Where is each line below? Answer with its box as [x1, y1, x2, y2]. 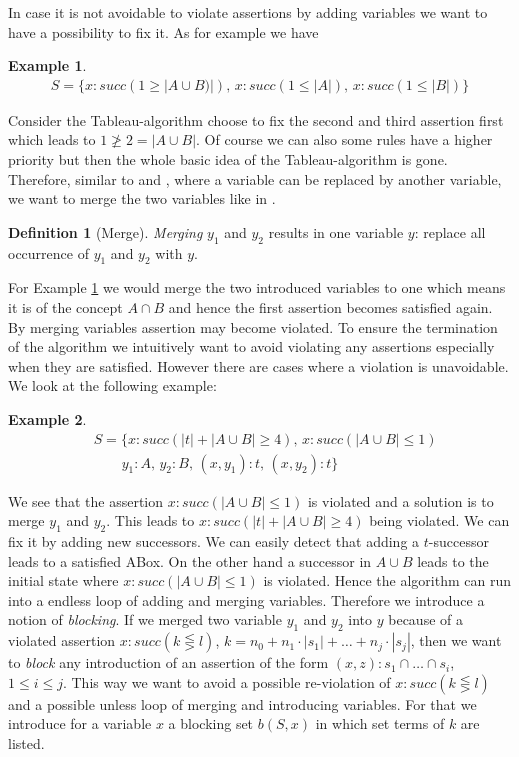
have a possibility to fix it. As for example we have [8, 21, 319, 42]
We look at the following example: [8, 375, 217, 396]
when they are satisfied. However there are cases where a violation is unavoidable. [8, 355, 509, 376]
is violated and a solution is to [307, 490, 494, 511]
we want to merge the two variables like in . [8, 188, 276, 209]
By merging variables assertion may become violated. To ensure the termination [8, 316, 498, 337]
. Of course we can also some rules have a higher [196, 129, 493, 150]
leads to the [417, 550, 489, 571]
